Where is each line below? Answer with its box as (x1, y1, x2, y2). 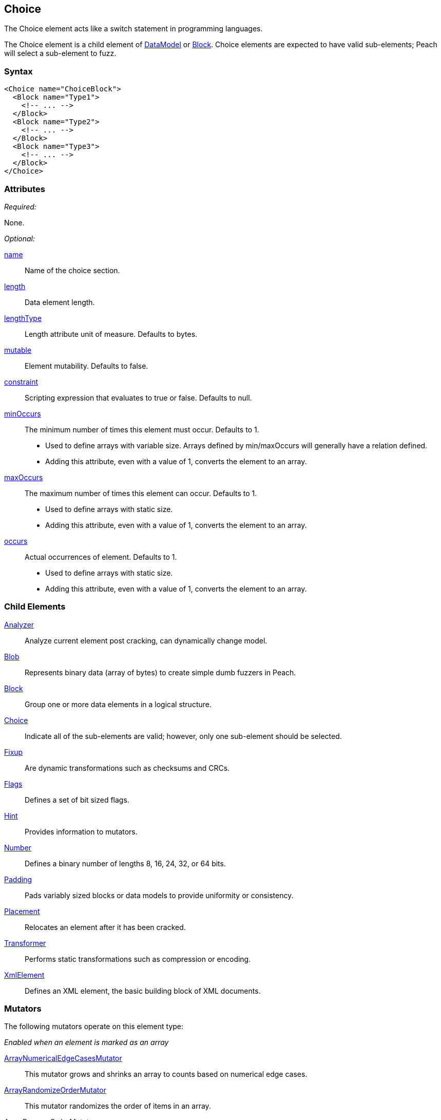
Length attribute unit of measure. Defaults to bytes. (25, 329, 198, 338)
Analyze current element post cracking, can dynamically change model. (25, 636, 267, 645)
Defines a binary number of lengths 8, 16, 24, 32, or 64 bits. (25, 859, 226, 868)
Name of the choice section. (25, 265, 120, 275)
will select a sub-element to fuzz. (4, 49, 117, 58)
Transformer (4, 938, 46, 947)
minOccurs (4, 409, 41, 418)
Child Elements (4, 601, 66, 612)
